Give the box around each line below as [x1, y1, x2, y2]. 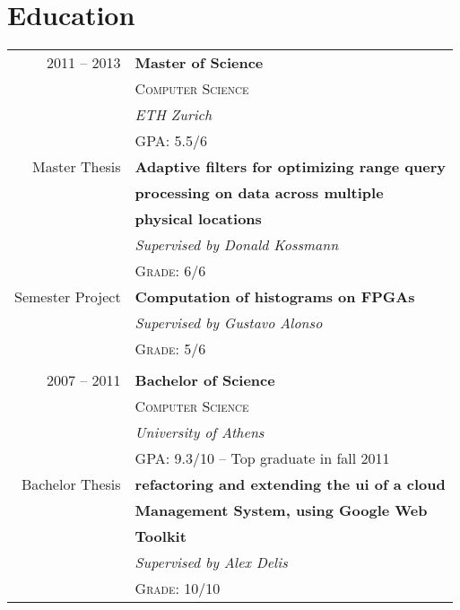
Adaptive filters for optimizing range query [135, 156, 446, 178]
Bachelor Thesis [21, 474, 121, 495]
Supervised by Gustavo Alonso [135, 312, 323, 334]
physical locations [135, 208, 262, 230]
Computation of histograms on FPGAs [135, 286, 415, 308]
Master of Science [135, 52, 264, 74]
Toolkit [135, 526, 187, 547]
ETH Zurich [135, 104, 213, 126]
